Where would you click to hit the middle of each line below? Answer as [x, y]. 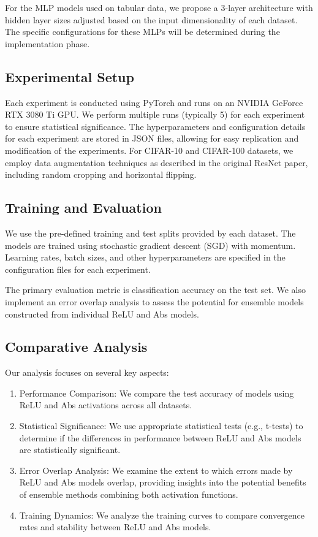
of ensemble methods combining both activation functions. [129, 494]
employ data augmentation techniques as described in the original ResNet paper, [157, 162]
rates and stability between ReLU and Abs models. [115, 527]
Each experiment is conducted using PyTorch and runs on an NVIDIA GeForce [154, 102]
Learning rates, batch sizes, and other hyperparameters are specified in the [145, 257]
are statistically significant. [70, 450]
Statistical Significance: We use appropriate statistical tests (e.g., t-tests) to [161, 426]
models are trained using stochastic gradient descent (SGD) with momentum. [150, 245]
